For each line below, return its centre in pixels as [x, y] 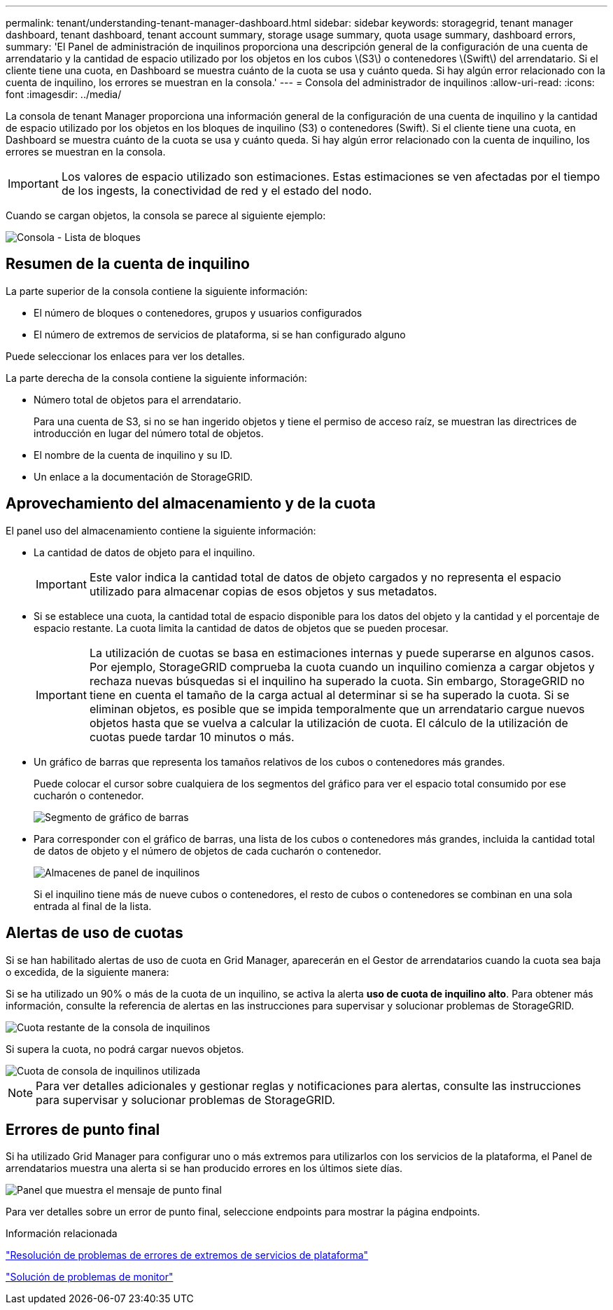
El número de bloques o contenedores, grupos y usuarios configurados [198, 312]
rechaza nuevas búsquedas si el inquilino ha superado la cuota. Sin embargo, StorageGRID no [337, 681]
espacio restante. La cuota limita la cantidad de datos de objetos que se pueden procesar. [241, 628]
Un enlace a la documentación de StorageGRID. [143, 476]
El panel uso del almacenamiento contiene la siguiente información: [161, 530]
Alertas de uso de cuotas [94, 933]
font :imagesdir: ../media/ [64, 94]
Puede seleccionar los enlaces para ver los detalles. [125, 356]
